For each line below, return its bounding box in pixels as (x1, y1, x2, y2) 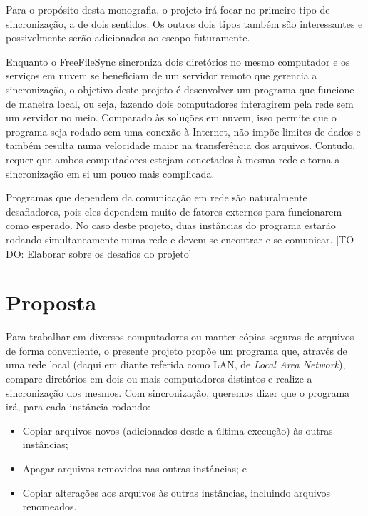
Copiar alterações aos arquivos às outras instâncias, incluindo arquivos (22, 485, 331, 500)
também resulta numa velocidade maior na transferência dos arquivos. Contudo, (6, 138, 356, 153)
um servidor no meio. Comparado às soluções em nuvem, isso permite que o (6, 110, 337, 125)
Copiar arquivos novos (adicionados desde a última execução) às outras (22, 423, 333, 437)
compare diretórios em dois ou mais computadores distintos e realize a (6, 371, 312, 385)
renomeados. (22, 499, 77, 514)
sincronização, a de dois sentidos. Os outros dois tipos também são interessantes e (6, 16, 363, 31)
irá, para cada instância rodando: (6, 399, 150, 414)
